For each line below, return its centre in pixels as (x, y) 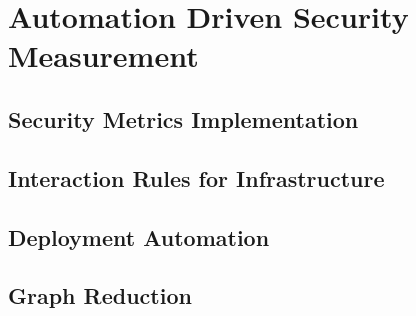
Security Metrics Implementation (183, 118)
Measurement (103, 55)
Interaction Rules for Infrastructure (196, 177)
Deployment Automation (139, 236)
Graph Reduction (100, 295)
